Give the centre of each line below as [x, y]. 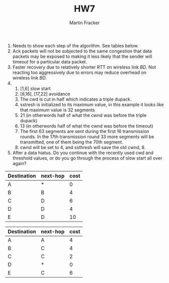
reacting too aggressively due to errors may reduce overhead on [79, 72]
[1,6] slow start [35, 88]
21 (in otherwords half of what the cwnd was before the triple [83, 115]
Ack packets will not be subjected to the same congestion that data [82, 51]
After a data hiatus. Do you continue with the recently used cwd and [83, 153]
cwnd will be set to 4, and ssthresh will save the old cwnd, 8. [83, 147]
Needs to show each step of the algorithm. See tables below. [75, 45]
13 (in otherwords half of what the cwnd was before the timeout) [87, 126]
